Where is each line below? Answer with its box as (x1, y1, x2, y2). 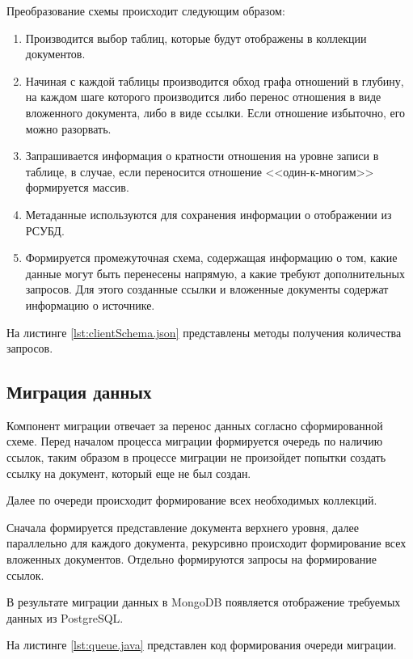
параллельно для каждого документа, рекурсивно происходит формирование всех (6, 534, 407, 551)
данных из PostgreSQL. (6, 609, 124, 626)
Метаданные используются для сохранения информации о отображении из (25, 205, 392, 222)
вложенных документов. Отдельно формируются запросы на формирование (6, 551, 377, 568)
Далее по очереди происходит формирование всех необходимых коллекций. (6, 492, 377, 509)
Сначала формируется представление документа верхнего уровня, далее (6, 518, 359, 535)
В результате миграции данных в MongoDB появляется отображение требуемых (6, 594, 401, 610)
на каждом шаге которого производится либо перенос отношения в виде (25, 88, 381, 105)
